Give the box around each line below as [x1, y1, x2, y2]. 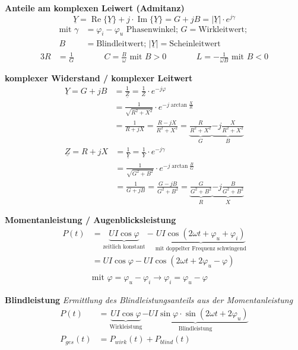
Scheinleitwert [169, 39, 221, 48]
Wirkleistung [109, 323, 142, 330]
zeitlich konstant [103, 243, 145, 250]
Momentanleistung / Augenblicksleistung [5, 214, 176, 226]
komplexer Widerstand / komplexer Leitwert [5, 71, 193, 84]
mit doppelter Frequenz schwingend [155, 245, 246, 252]
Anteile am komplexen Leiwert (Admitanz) [5, 2, 185, 14]
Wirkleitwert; [198, 25, 247, 34]
